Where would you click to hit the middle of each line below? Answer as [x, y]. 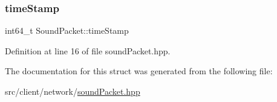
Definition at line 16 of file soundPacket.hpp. [88, 50]
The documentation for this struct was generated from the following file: [139, 71]
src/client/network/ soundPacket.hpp [73, 91]
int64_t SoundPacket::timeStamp [67, 30]
